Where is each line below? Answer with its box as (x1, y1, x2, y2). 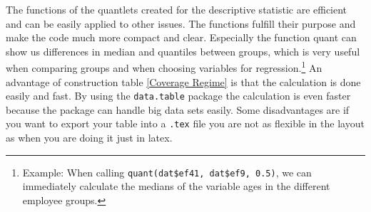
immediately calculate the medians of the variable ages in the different (22, 179, 330, 194)
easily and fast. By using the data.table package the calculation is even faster (6, 88, 351, 103)
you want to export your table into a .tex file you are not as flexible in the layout (6, 116, 365, 131)
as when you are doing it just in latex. (6, 130, 173, 145)
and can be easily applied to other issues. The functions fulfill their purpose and (6, 16, 356, 31)
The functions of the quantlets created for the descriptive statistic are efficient (6, 2, 347, 16)
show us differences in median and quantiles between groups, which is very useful (6, 43, 360, 58)
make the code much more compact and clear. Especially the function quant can (6, 30, 357, 45)
